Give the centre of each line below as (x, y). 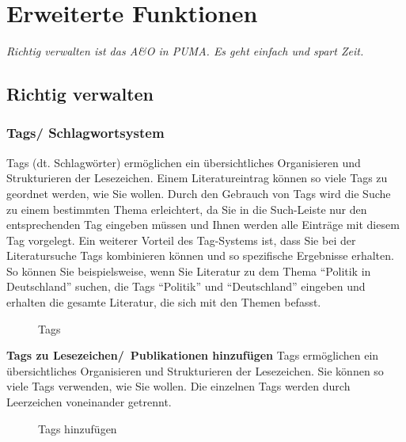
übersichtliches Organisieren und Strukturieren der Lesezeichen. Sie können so (195, 370)
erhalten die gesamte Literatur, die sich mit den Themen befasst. (164, 302)
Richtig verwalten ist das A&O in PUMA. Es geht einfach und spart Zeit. (185, 51)
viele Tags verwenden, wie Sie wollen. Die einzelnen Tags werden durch (178, 386)
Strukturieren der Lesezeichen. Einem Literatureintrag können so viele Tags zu (197, 178)
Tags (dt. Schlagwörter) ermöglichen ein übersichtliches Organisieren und (184, 162)
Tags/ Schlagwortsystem (85, 133)
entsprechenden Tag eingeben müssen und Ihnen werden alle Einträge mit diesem (203, 225)
